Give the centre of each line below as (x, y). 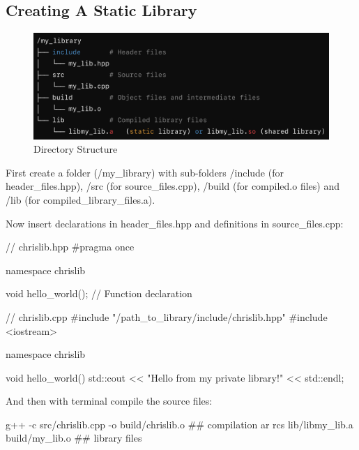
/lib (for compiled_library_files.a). (81, 199)
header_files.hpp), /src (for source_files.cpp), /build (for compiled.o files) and (173, 186)
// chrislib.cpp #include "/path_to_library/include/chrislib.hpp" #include (167, 316)
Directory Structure (76, 149)
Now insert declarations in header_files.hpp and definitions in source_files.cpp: (175, 223)
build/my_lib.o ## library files (74, 438)
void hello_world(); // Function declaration (99, 293)
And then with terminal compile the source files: (109, 401)
